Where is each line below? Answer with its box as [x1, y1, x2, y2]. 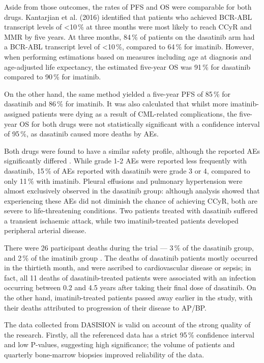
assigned [4, 108, 30, 119]
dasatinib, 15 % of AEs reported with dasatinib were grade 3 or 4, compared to [4, 165, 250, 176]
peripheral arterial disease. [4, 225, 86, 236]
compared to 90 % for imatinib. [4, 71, 101, 82]
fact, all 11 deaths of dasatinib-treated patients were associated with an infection [4, 272, 256, 283]
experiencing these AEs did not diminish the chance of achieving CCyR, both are [4, 195, 258, 206]
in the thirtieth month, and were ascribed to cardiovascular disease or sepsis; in [4, 262, 251, 273]
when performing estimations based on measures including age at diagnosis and [4, 51, 251, 62]
